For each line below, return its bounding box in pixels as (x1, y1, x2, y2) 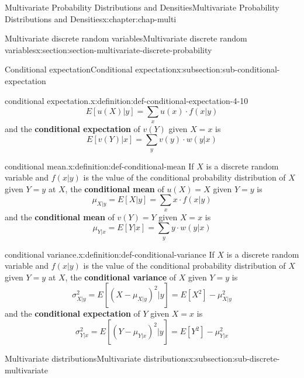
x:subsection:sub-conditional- (177, 63, 280, 75)
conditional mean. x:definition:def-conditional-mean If (5, 159, 194, 172)
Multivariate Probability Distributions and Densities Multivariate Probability (5, 1, 279, 13)
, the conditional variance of (65, 271, 177, 283)
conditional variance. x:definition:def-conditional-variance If (5, 248, 215, 260)
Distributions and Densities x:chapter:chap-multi (5, 12, 177, 25)
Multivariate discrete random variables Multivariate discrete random (5, 32, 247, 44)
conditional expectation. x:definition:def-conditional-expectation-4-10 (5, 94, 248, 106)
